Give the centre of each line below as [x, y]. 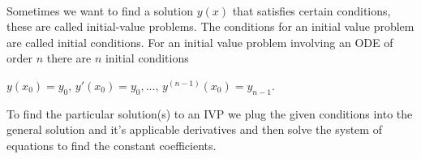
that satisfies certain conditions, [311, 10]
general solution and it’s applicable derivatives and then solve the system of [194, 129]
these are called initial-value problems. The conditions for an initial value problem [210, 26]
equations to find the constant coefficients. [112, 145]
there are [69, 58]
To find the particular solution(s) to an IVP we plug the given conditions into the [210, 113]
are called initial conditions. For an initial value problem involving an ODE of [200, 42]
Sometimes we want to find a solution [100, 10]
